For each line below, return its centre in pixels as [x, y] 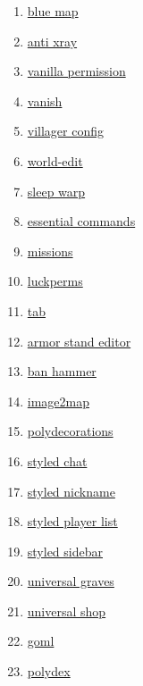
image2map [59, 401]
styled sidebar [65, 551]
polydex [49, 671]
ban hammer [62, 371]
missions [50, 251]
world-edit [55, 160]
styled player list [72, 521]
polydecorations [70, 431]
